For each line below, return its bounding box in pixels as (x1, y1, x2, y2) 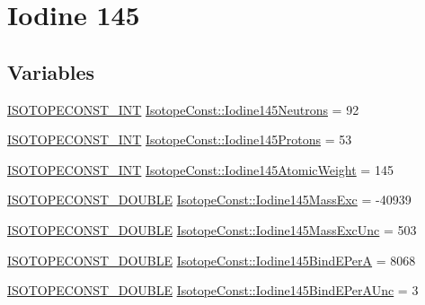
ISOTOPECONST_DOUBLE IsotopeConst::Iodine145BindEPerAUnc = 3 (7, 281, 419, 300)
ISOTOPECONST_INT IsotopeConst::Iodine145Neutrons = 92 (7, 100, 359, 118)
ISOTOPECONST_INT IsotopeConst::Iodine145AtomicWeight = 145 (7, 160, 394, 179)
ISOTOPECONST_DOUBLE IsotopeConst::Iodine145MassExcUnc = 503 (7, 220, 417, 239)
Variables (7, 57, 95, 85)
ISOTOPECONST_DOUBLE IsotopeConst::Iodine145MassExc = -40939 (7, 190, 412, 209)
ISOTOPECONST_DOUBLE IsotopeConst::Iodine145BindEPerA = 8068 (7, 250, 416, 269)
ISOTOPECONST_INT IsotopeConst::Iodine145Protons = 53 (7, 130, 352, 149)
